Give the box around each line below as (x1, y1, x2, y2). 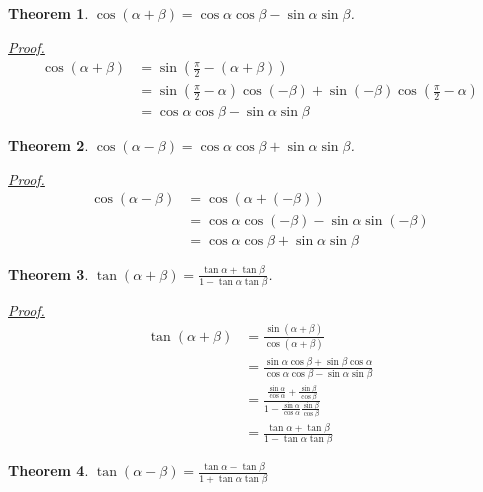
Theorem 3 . (8, 263, 89, 284)
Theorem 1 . (8, 3, 89, 23)
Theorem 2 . (8, 135, 89, 156)
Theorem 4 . (8, 460, 89, 481)
